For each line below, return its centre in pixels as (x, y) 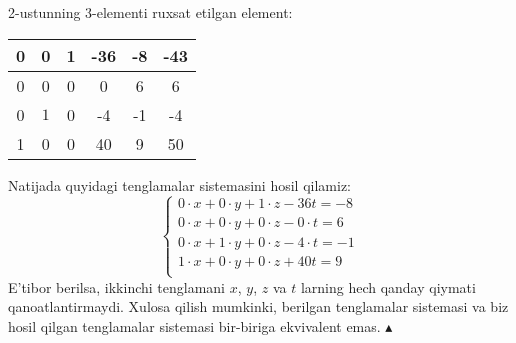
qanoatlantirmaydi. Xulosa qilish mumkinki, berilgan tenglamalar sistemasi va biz (258, 306)
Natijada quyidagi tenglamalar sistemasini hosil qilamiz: (179, 184)
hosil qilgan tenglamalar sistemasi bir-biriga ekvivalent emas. (194, 326)
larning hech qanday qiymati (388, 286)
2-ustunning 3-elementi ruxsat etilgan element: (150, 12)
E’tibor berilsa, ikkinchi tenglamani (117, 286)
